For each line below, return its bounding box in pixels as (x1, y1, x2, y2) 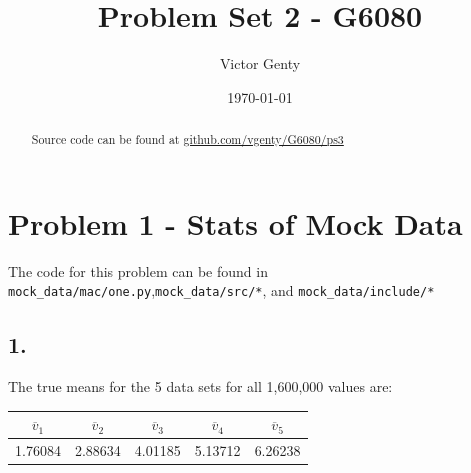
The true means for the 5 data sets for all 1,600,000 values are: (8, 376, 393, 397)
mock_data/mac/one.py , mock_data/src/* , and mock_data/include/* (8, 280, 435, 301)
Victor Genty (219, 53, 301, 74)
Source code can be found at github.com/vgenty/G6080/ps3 (31, 131, 344, 148)
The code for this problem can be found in (8, 260, 268, 281)
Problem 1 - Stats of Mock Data (8, 202, 463, 243)
